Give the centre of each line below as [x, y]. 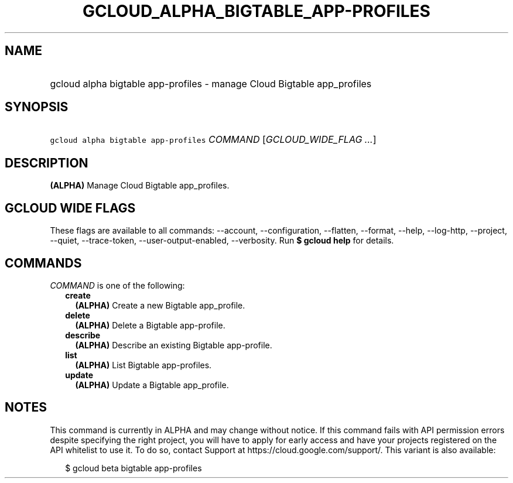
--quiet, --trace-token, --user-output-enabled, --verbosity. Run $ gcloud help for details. [222, 241]
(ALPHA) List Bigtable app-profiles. [143, 365]
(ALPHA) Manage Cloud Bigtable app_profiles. [140, 186]
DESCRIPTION [47, 163]
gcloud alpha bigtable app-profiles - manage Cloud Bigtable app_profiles [211, 83]
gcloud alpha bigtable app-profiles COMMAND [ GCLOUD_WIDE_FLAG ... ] [213, 140]
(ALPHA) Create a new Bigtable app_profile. [160, 305]
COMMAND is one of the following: [117, 285]
